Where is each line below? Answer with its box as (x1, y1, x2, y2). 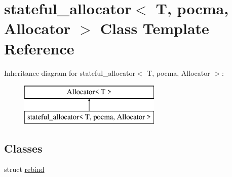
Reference (4, 38, 74, 58)
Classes (4, 140, 43, 156)
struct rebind (4, 164, 45, 174)
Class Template (100, 18, 209, 39)
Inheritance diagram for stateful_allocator (4, 67, 135, 78)
